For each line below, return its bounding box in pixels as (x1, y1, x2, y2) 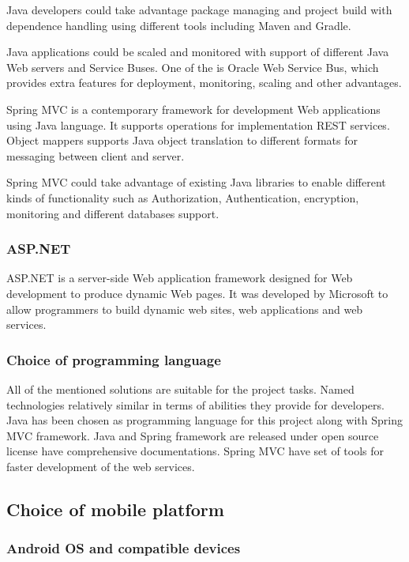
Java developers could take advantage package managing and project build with (6, 2, 392, 17)
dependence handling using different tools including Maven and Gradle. (6, 17, 351, 33)
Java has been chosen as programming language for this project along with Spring (6, 412, 403, 428)
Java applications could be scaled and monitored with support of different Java (6, 43, 389, 60)
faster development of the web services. (6, 458, 195, 474)
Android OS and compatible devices (6, 538, 241, 558)
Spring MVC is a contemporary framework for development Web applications (6, 100, 381, 117)
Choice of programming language (6, 349, 221, 369)
